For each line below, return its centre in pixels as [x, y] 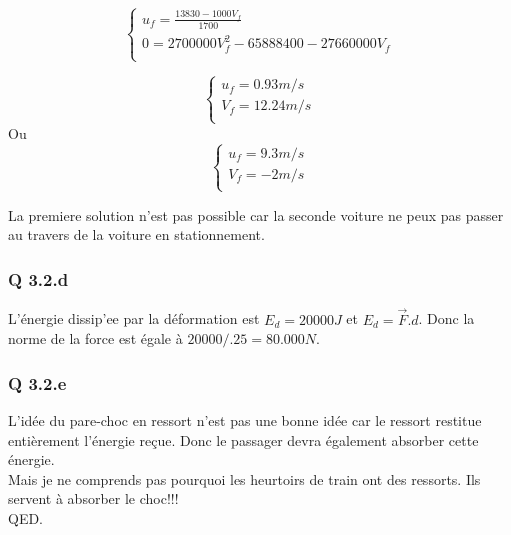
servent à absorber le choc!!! [93, 498]
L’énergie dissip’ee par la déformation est [134, 318]
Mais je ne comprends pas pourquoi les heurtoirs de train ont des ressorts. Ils [244, 478]
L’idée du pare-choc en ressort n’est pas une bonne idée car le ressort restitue [245, 419]
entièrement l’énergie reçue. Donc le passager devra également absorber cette [243, 439]
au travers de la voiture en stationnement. [136, 234]
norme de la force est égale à [95, 338]
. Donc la [446, 318]
